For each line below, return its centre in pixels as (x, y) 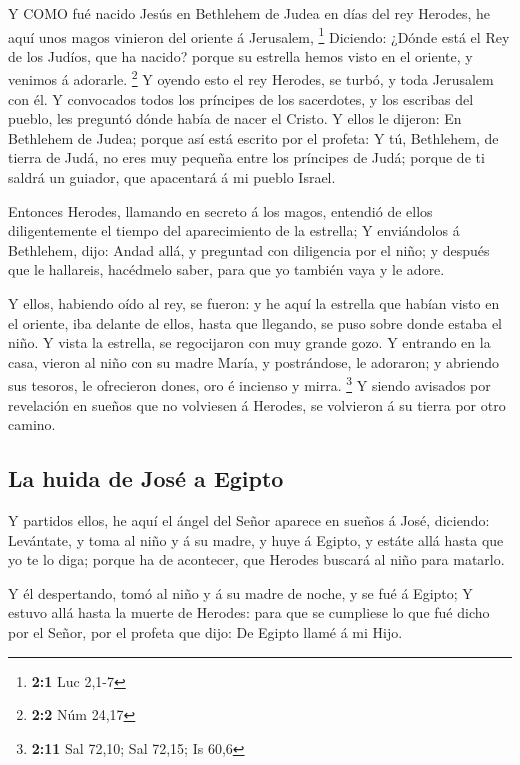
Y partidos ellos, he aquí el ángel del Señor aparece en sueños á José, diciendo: (249, 520)
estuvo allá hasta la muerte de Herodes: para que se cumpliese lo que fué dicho (249, 612)
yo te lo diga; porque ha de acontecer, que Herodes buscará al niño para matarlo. (256, 559)
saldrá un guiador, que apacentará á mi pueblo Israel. (172, 177)
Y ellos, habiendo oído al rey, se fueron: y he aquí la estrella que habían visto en (254, 303)
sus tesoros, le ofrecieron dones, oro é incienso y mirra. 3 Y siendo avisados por (249, 384)
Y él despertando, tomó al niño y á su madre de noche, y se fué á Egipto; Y (240, 592)
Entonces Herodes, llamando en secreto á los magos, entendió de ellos (220, 210)
